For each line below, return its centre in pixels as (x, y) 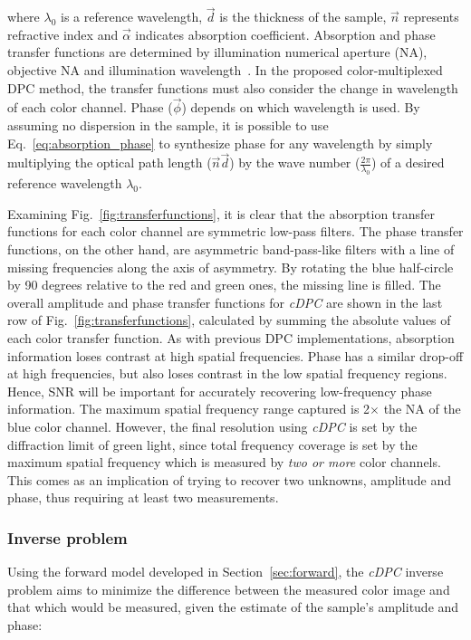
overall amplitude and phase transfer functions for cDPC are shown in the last (225, 302)
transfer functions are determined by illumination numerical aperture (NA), (217, 52)
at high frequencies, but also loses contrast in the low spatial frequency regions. (227, 373)
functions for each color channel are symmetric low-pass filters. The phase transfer (235, 231)
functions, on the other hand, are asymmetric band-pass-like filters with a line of (231, 248)
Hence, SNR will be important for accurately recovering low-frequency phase (220, 391)
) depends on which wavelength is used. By (301, 107)
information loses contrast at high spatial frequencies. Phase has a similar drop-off (235, 355)
